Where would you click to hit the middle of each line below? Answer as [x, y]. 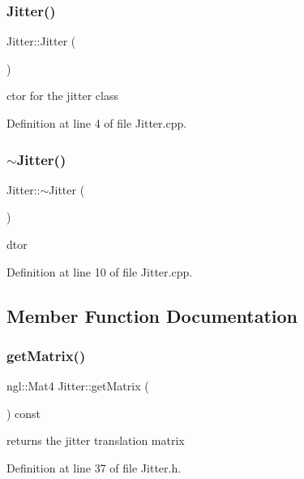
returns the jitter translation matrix [96, 440]
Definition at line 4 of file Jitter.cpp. [97, 123]
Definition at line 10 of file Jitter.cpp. [100, 271]
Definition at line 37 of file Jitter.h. [94, 467]
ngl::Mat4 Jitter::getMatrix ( [78, 386]
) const [24, 413]
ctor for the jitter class [62, 96]
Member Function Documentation [152, 315]
